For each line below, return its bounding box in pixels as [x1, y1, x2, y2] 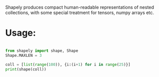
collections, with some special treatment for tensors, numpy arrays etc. [5, 10, 154, 16]
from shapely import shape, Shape [5, 48, 79, 53]
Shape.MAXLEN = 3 [5, 53, 42, 58]
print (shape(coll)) [5, 66, 47, 72]
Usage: [5, 27, 37, 39]
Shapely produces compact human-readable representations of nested [5, 5, 154, 10]
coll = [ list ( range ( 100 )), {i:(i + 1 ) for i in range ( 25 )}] [5, 62, 131, 67]
